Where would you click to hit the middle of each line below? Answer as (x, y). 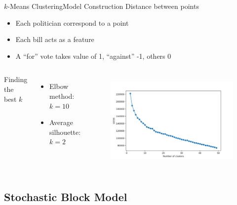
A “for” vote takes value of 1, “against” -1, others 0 (93, 56)
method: (62, 96)
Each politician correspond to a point (72, 22)
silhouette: (65, 132)
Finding (16, 79)
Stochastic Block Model (66, 196)
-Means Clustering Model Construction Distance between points (103, 6)
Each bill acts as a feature (55, 39)
